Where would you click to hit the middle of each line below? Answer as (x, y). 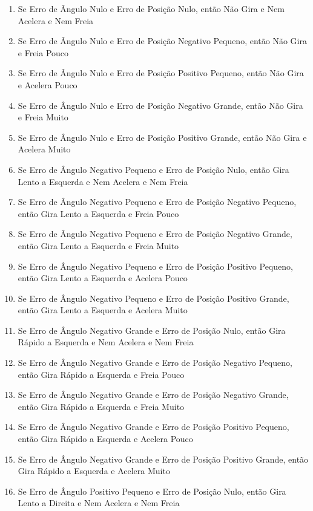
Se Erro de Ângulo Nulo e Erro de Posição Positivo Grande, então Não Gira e (162, 137)
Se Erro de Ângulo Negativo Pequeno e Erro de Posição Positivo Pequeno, (155, 266)
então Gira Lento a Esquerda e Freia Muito (98, 245)
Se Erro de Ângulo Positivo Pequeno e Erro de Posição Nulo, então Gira (152, 491)
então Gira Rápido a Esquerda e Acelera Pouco (105, 439)
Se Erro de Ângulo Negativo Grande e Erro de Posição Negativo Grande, (153, 395)
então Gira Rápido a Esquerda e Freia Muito (101, 406)
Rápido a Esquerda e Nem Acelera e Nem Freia (106, 342)
